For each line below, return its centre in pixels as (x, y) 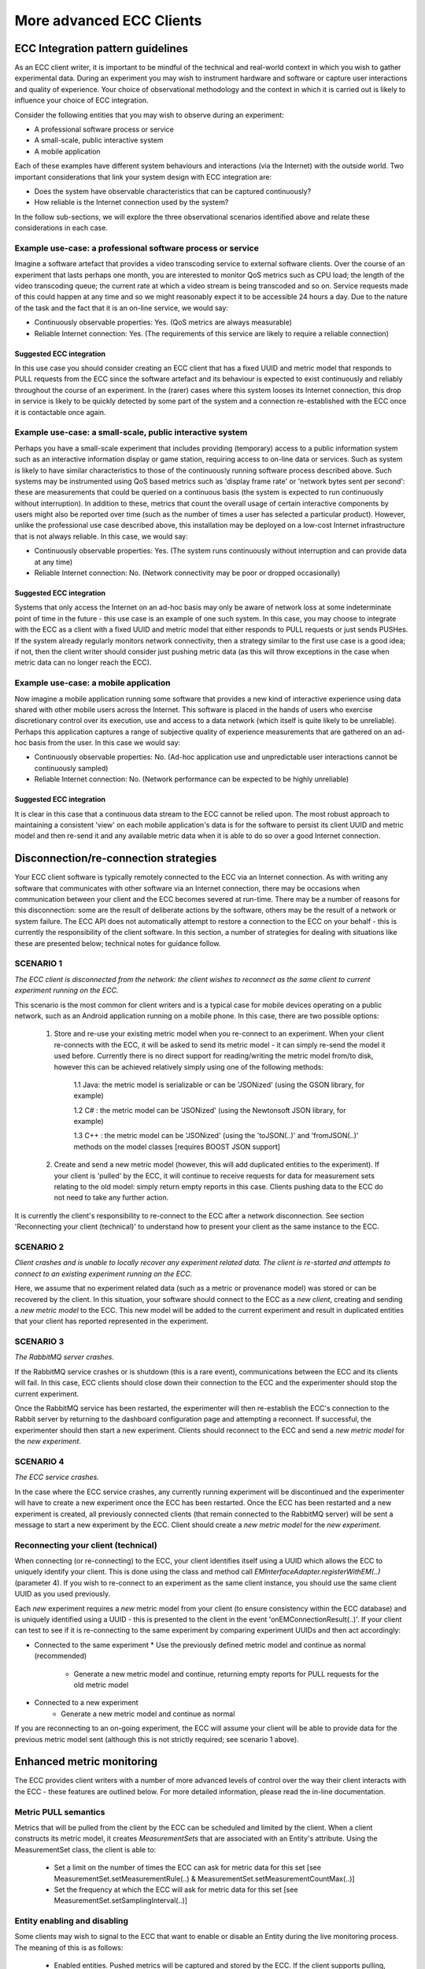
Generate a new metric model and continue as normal (148, 1714)
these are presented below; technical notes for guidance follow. (118, 943)
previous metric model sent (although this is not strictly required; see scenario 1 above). (157, 1739)
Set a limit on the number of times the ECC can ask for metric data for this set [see (188, 1867)
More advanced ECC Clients (108, 20)
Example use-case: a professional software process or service (137, 248)
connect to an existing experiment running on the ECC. (103, 1274)
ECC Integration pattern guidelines (102, 48)
